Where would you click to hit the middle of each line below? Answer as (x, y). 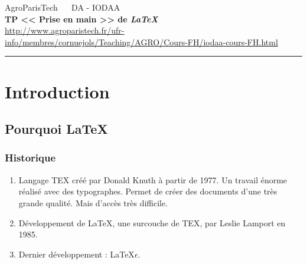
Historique (30, 158)
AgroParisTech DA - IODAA (63, 7)
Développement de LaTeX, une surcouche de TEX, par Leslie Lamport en (152, 222)
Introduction (57, 91)
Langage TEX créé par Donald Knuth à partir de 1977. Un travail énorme (153, 179)
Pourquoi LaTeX (56, 129)
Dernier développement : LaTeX (76, 254)
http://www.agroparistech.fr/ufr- (65, 30)
